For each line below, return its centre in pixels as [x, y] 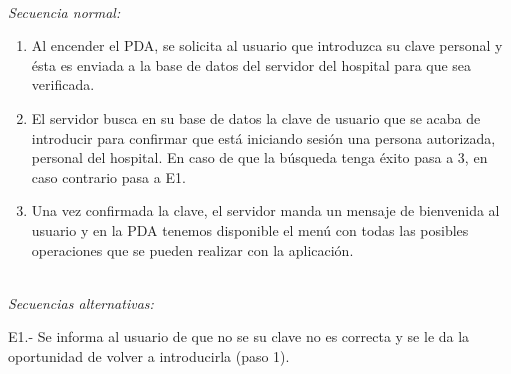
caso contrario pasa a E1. [108, 176]
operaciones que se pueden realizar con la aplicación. [192, 249]
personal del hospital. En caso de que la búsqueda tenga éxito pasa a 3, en [259, 157]
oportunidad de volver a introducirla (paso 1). [149, 355]
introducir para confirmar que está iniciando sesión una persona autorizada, [263, 137]
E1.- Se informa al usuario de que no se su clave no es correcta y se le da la [239, 336]
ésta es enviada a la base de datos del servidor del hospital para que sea [251, 64]
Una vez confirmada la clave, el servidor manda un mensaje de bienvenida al [265, 210]
